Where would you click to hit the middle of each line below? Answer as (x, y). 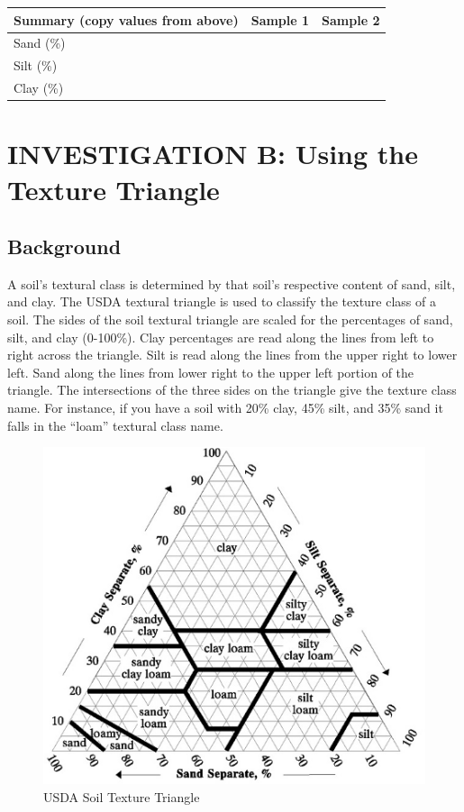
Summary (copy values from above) (126, 19)
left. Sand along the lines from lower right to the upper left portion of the (211, 372)
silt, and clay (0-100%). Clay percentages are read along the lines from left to (221, 337)
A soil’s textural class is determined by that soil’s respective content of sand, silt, (232, 283)
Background (64, 246)
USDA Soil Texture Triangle (122, 796)
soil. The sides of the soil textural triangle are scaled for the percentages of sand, (230, 319)
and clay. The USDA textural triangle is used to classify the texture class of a (222, 301)
